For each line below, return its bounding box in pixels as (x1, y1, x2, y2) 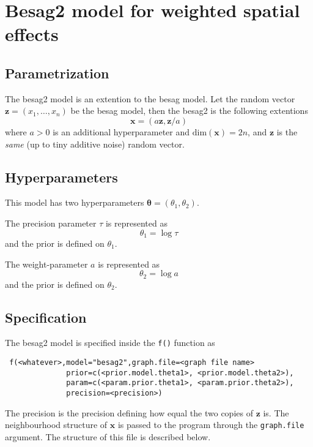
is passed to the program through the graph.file (117, 418, 304, 431)
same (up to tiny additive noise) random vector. (5, 137, 185, 150)
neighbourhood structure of (5, 418, 108, 431)
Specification (5, 307, 87, 326)
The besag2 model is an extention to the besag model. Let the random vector (5, 92, 295, 105)
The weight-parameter (5, 257, 88, 270)
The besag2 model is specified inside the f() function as (5, 336, 215, 349)
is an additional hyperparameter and (53, 125, 190, 138)
